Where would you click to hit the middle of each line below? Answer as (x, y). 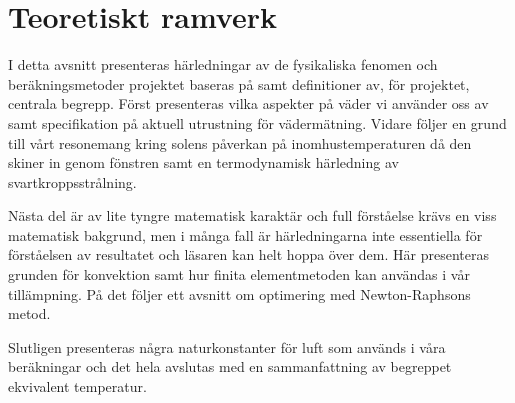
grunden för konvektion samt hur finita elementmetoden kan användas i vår (239, 274)
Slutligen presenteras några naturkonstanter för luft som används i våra (227, 346)
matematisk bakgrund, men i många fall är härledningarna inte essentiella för (245, 234)
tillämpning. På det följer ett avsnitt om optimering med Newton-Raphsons (239, 293)
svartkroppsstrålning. (72, 181)
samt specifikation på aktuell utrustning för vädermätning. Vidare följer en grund (257, 122)
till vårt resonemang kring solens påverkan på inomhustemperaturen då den (240, 142)
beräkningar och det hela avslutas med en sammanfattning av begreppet (230, 366)
